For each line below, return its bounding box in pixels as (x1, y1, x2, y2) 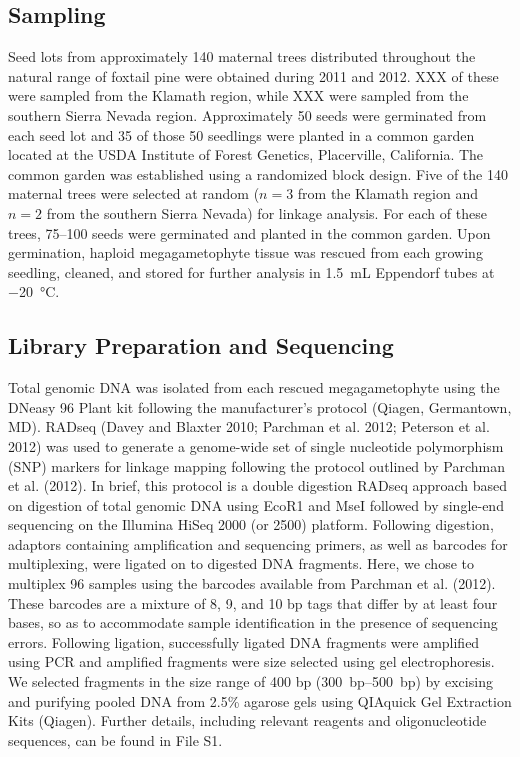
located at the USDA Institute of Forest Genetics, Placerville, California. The (8, 144, 484, 165)
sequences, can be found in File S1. (8, 729, 223, 750)
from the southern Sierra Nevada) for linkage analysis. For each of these (46, 202, 487, 223)
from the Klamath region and (297, 183, 478, 204)
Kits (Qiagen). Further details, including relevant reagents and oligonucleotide (8, 710, 487, 731)
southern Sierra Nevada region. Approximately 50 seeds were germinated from (8, 104, 487, 125)
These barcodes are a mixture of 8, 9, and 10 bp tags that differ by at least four (8, 592, 498, 613)
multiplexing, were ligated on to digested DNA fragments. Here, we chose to (8, 553, 474, 574)
